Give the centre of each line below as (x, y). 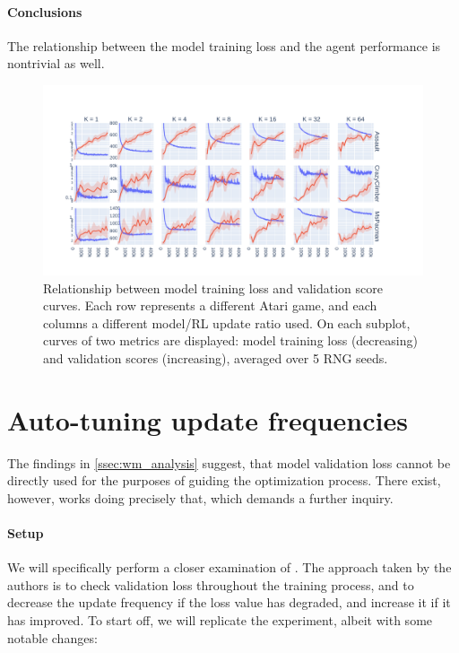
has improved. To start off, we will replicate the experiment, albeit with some (220, 620)
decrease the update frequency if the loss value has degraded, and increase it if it (229, 602)
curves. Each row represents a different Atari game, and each (210, 305)
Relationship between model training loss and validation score (213, 287)
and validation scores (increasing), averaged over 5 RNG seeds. (216, 357)
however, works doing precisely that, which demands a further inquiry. (200, 497)
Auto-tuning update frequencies (208, 419)
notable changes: (52, 637)
